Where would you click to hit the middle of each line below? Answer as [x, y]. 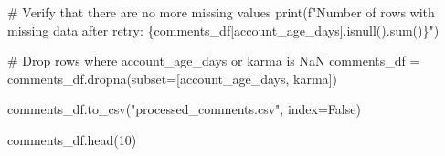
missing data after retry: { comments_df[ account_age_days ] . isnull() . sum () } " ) [223, 30]
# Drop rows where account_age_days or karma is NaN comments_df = [214, 61]
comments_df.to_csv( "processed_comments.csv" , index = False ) [184, 109]
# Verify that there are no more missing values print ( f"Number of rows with [221, 12]
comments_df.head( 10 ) [72, 139]
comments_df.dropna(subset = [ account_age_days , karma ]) [172, 78]
